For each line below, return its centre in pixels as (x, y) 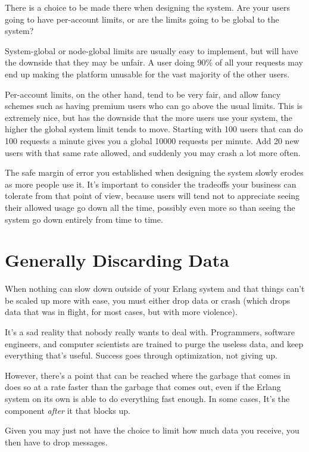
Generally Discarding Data (117, 260)
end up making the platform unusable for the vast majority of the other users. (147, 74)
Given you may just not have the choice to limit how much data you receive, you (152, 430)
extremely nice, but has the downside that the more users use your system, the (149, 117)
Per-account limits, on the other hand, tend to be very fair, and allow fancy (143, 94)
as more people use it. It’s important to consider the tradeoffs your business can (151, 184)
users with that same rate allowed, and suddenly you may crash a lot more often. (153, 152)
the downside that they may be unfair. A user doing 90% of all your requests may (154, 62)
